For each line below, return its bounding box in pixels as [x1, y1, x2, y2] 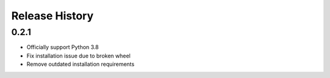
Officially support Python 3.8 [26, 44, 99, 51]
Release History [11, 9, 94, 22]
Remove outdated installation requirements [26, 60, 134, 68]
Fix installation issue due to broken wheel [26, 52, 131, 59]
